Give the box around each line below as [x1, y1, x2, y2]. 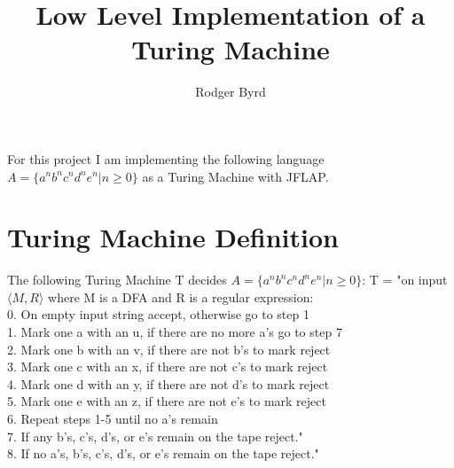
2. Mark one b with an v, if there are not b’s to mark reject [7, 339, 331, 358]
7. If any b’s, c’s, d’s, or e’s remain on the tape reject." [7, 426, 303, 445]
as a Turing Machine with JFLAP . [142, 167, 329, 185]
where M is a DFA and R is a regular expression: [48, 287, 314, 306]
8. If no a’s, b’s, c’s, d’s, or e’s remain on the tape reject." [7, 444, 319, 463]
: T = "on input [362, 270, 448, 289]
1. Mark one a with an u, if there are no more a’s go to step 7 [7, 323, 342, 340]
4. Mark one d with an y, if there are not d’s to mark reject [7, 374, 330, 393]
